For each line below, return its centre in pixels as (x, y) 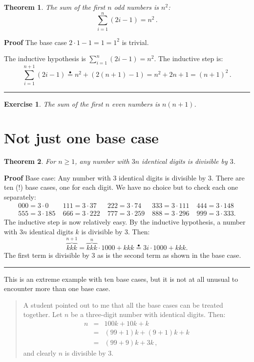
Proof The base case (35, 42)
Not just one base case (81, 138)
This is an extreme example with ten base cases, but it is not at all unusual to (121, 279)
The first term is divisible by (47, 255)
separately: (20, 196)
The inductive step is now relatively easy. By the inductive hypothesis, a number (125, 222)
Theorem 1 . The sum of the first (55, 7)
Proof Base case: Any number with (57, 177)
